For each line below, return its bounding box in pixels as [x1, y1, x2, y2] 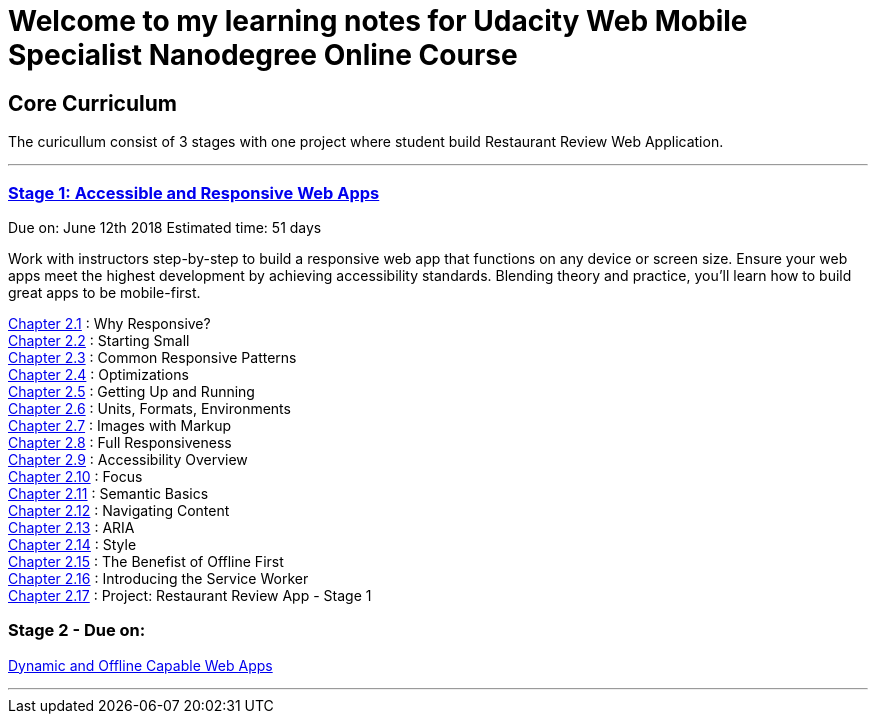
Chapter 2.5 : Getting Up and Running [8, 382, 255, 400]
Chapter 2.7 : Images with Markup [8, 416, 232, 434]
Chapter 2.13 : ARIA [8, 518, 135, 536]
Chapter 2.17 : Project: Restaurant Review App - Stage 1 [8, 586, 372, 604]
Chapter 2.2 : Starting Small [8, 331, 190, 349]
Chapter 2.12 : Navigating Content [8, 501, 230, 519]
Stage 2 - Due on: [8, 620, 146, 641]
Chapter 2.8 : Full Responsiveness [8, 433, 232, 451]
